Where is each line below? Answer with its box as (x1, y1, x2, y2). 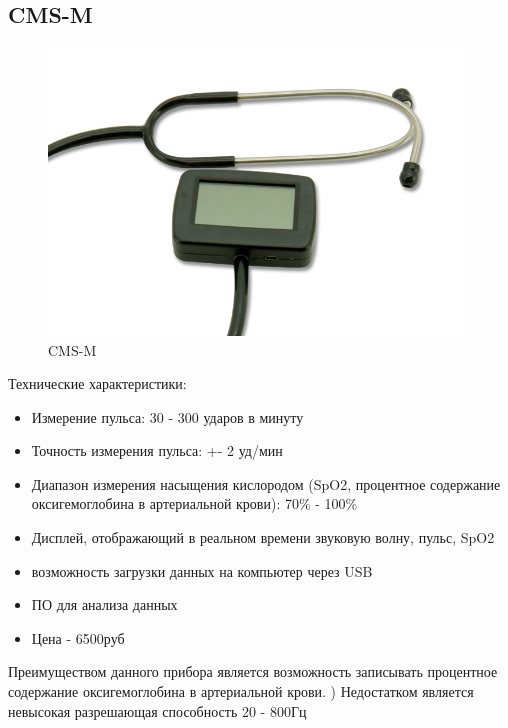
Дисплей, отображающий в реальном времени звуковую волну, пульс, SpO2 (31, 527, 495, 548)
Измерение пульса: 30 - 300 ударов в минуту (31, 406, 304, 427)
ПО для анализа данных (31, 594, 178, 615)
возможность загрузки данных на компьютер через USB (31, 560, 373, 581)
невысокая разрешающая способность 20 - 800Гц (8, 700, 307, 721)
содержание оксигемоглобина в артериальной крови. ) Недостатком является (8, 681, 474, 702)
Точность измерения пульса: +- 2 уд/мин (31, 440, 283, 461)
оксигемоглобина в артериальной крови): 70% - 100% (31, 493, 358, 514)
